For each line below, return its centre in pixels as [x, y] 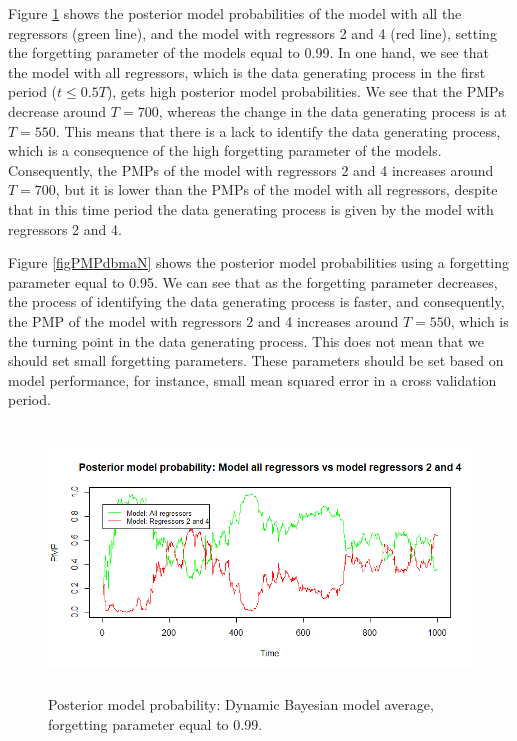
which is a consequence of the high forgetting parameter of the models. [225, 150]
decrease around [57, 110]
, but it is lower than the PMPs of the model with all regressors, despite [276, 189]
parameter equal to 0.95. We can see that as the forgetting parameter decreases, [253, 281]
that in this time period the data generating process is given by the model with [251, 208]
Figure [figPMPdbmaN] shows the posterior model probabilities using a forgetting [258, 262]
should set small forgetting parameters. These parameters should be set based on [256, 360]
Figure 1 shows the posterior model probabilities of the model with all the [235, 13]
